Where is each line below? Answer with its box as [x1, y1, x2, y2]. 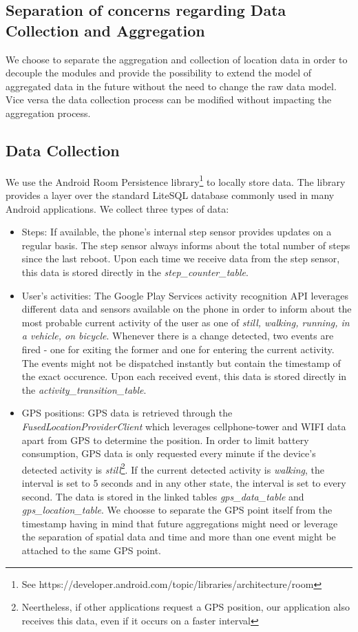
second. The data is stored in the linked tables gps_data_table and [21, 489, 304, 503]
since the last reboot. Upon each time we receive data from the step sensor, [21, 251, 340, 266]
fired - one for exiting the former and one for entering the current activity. [21, 341, 335, 356]
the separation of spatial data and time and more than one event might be [21, 529, 336, 544]
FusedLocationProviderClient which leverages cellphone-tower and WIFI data [21, 419, 346, 433]
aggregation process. [6, 105, 91, 120]
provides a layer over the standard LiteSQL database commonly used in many [6, 188, 335, 202]
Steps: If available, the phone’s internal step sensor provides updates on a [21, 224, 332, 239]
